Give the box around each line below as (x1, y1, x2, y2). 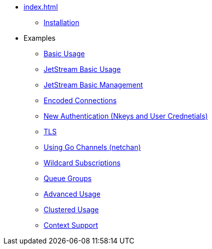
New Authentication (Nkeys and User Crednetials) (44, 112, 208, 120)
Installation (44, 18, 80, 27)
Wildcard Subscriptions (44, 158, 121, 167)
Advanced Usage (44, 190, 101, 198)
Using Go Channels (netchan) (44, 143, 141, 151)
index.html (24, 3, 58, 11)
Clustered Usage (44, 205, 99, 214)
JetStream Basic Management (44, 80, 143, 89)
